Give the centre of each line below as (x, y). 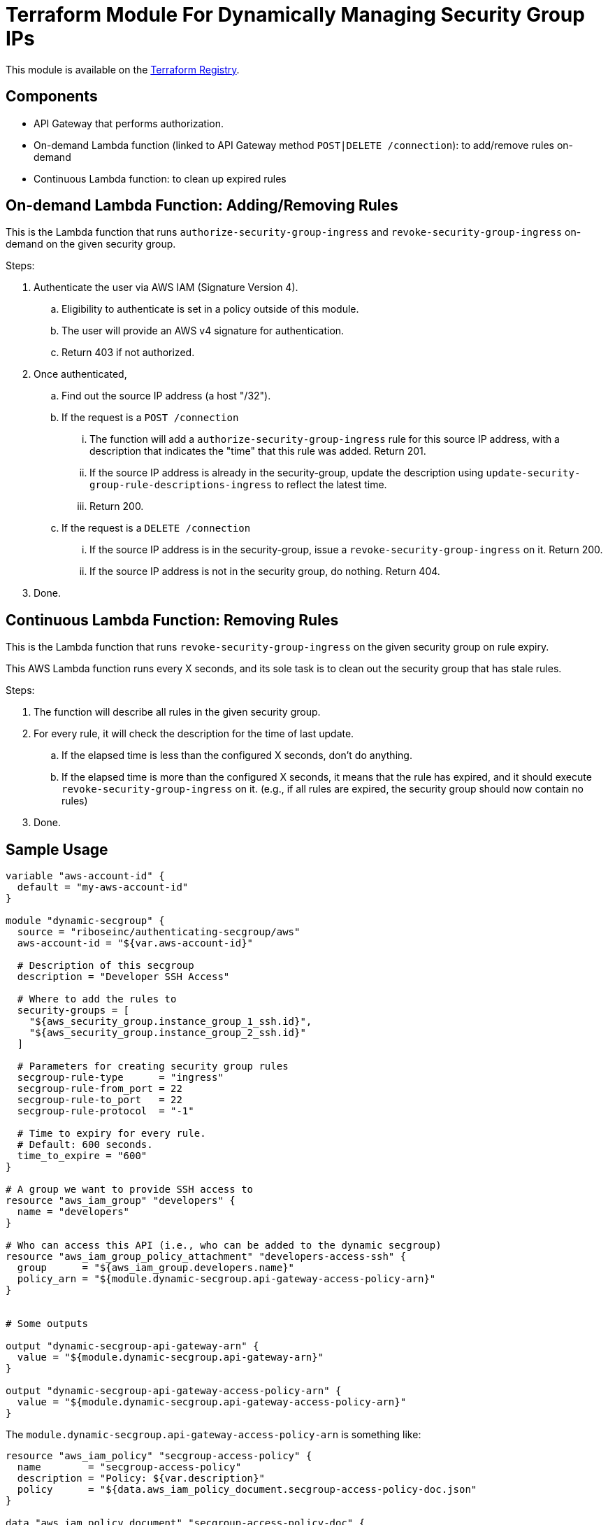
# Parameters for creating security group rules (153, 1066)
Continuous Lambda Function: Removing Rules (172, 620)
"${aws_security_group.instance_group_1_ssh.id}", (171, 1022)
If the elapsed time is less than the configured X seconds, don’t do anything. (237, 756)
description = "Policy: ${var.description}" (141, 1478)
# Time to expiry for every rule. (111, 1134)
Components (52, 97)
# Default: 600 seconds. (85, 1145)
